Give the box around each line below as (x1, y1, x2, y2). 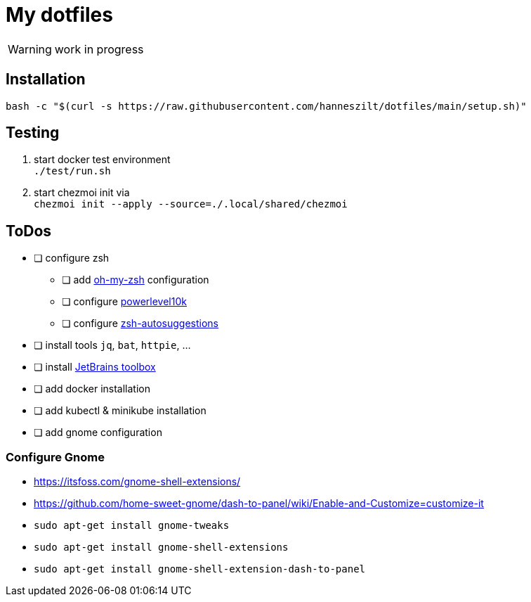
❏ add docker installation (34, 383, 150, 395)
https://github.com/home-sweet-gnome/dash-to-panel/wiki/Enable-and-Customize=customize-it (34, 497, 484, 510)
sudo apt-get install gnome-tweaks (34, 520, 230, 532)
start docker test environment (34, 153, 171, 166)
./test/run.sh (34, 165, 111, 177)
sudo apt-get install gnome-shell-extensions (34, 542, 289, 553)
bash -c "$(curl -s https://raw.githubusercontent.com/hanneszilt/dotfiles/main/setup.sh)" (6, 100, 527, 112)
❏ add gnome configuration (34, 426, 162, 439)
